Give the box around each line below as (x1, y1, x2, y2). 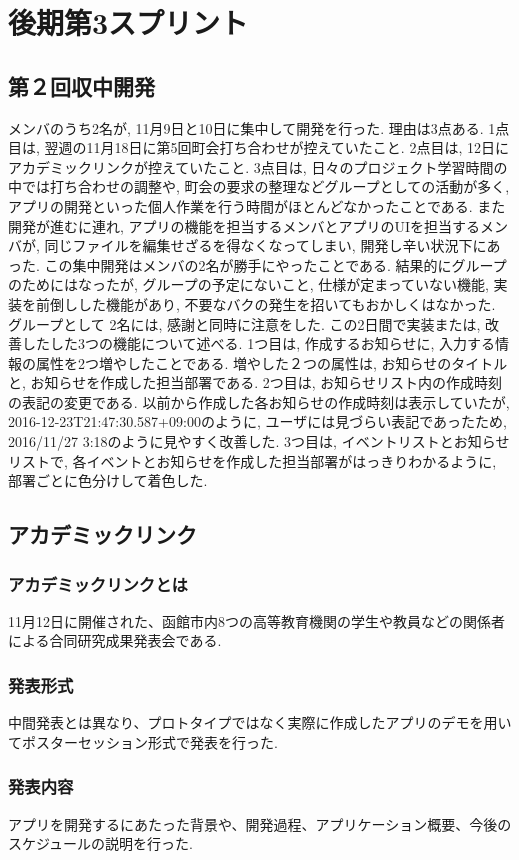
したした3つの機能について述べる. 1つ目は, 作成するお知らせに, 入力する (21, 333, 495, 354)
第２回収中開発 (8, 70, 155, 101)
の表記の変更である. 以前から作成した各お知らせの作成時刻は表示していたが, (8, 391, 510, 412)
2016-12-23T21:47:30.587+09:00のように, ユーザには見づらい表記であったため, (8, 411, 507, 432)
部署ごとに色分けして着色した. (8, 470, 208, 491)
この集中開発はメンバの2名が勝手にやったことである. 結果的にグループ (44, 254, 507, 275)
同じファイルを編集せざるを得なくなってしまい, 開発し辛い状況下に (44, 235, 487, 256)
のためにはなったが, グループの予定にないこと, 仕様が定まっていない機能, (8, 274, 489, 295)
